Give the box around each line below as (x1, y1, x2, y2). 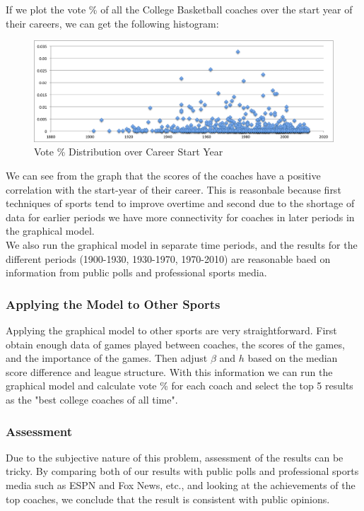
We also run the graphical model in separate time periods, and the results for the (6, 237, 358, 252)
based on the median (247, 351, 338, 365)
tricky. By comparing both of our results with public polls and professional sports (6, 464, 359, 478)
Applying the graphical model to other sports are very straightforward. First (6, 323, 337, 338)
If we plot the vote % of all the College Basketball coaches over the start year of (6, 2, 353, 16)
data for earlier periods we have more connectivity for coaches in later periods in (6, 209, 355, 224)
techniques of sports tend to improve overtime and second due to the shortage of (6, 196, 355, 211)
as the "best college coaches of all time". (6, 392, 178, 406)
